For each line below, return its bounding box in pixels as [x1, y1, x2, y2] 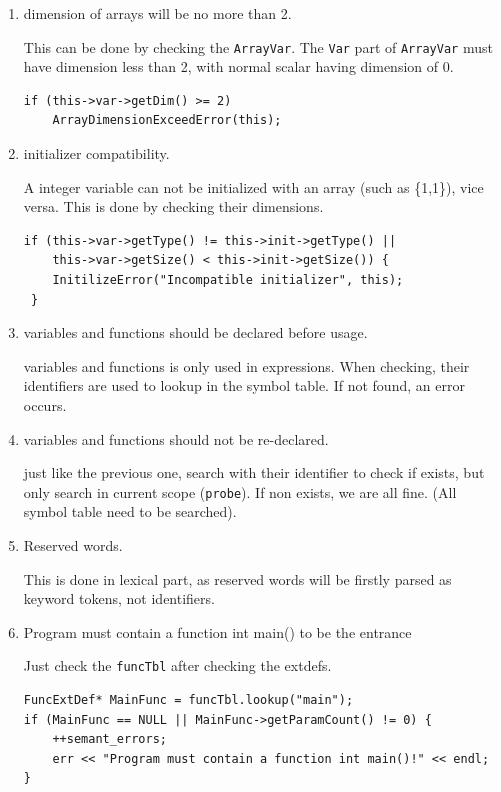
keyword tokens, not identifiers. [23, 588, 215, 609]
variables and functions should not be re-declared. [23, 428, 329, 449]
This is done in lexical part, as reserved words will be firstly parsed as [23, 568, 452, 589]
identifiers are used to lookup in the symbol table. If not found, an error [23, 375, 465, 396]
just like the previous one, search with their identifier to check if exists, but [23, 462, 485, 483]
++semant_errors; [52, 732, 167, 747]
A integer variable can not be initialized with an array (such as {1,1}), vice [23, 176, 484, 197]
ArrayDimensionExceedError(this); [52, 113, 282, 128]
